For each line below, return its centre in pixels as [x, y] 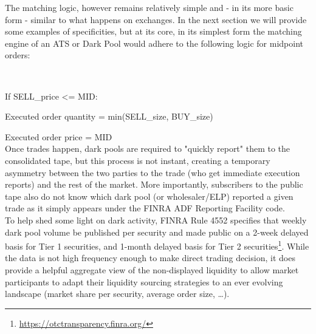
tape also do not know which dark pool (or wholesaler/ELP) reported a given [149, 196]
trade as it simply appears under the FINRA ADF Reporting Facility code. [145, 208]
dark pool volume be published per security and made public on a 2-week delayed [157, 232]
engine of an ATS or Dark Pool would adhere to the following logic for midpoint [154, 43]
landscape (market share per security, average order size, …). [117, 294]
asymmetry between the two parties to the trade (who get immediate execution [153, 172]
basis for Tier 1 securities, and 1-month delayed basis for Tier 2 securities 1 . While [157, 245]
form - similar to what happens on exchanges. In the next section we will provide [156, 19]
